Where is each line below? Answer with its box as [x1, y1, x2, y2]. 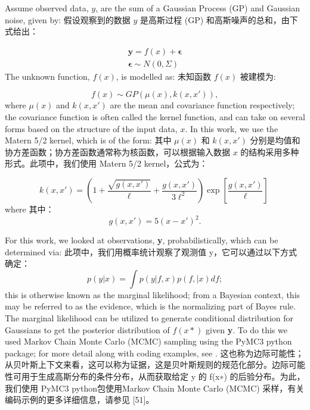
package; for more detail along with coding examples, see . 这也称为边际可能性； [5, 346, 304, 359]
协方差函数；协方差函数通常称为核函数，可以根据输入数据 [5, 145, 230, 158]
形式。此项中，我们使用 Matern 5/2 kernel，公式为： [5, 157, 208, 170]
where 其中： [5, 203, 54, 215]
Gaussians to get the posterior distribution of [5, 323, 170, 336]
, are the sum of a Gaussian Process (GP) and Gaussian [95, 2, 300, 14]
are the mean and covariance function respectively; [110, 99, 295, 111]
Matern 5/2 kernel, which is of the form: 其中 [5, 134, 172, 146]
